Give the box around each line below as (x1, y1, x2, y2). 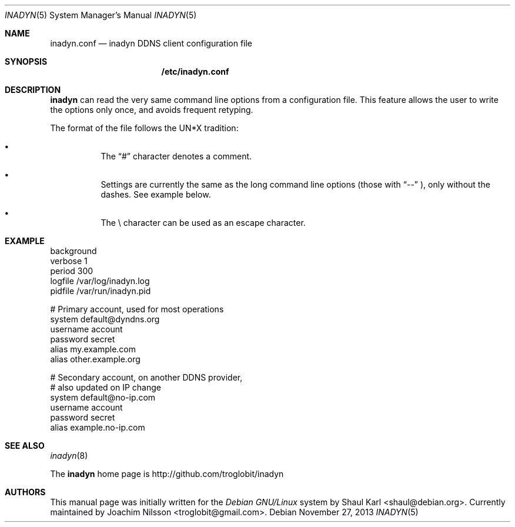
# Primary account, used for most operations (50, 304, 224, 314)
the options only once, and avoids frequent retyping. (50, 105, 253, 115)
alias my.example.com (50, 344, 136, 354)
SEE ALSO (5, 441, 45, 451)
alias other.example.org (50, 354, 141, 364)
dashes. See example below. (101, 189, 211, 199)
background (50, 246, 97, 256)
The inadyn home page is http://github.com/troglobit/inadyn (50, 469, 284, 479)
